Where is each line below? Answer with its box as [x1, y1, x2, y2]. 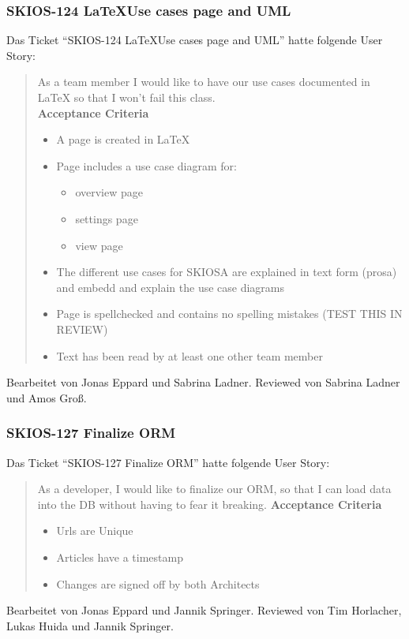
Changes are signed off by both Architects [56, 575, 260, 592]
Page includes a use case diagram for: [56, 157, 237, 174]
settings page [75, 210, 138, 226]
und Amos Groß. [6, 389, 87, 405]
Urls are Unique [56, 522, 133, 539]
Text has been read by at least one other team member [56, 347, 323, 364]
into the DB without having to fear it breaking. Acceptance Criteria [37, 495, 382, 512]
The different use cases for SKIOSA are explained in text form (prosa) [56, 263, 397, 280]
